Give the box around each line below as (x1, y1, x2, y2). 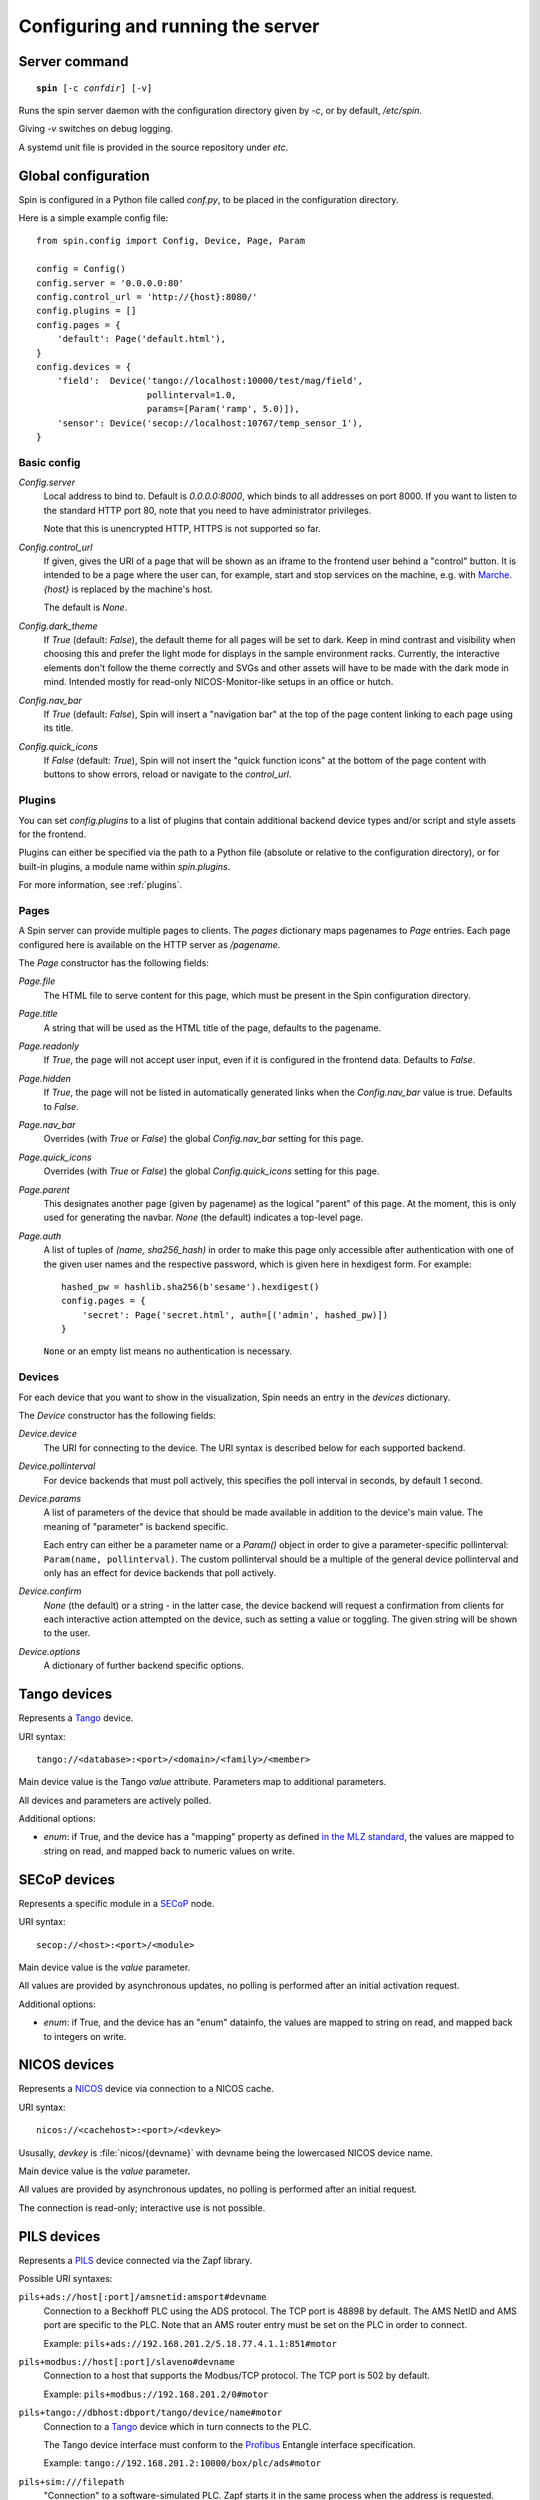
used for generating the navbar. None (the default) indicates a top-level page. (43, 1211, 364, 1224)
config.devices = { (36, 361, 132, 372)
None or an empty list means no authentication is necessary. (43, 1345, 293, 1357)
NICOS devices (18, 2056, 115, 2074)
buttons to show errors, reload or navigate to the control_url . (43, 768, 292, 780)
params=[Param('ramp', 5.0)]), (146, 403, 300, 415)
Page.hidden (18, 1072, 72, 1084)
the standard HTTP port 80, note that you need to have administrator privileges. (43, 504, 372, 516)
